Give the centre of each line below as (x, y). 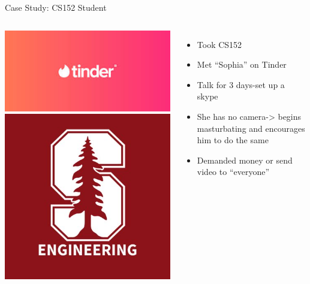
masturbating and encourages (251, 128)
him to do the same (233, 140)
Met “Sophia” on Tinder (242, 64)
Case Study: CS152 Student (56, 7)
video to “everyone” (233, 172)
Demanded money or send (245, 160)
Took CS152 (219, 44)
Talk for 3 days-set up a (241, 84)
